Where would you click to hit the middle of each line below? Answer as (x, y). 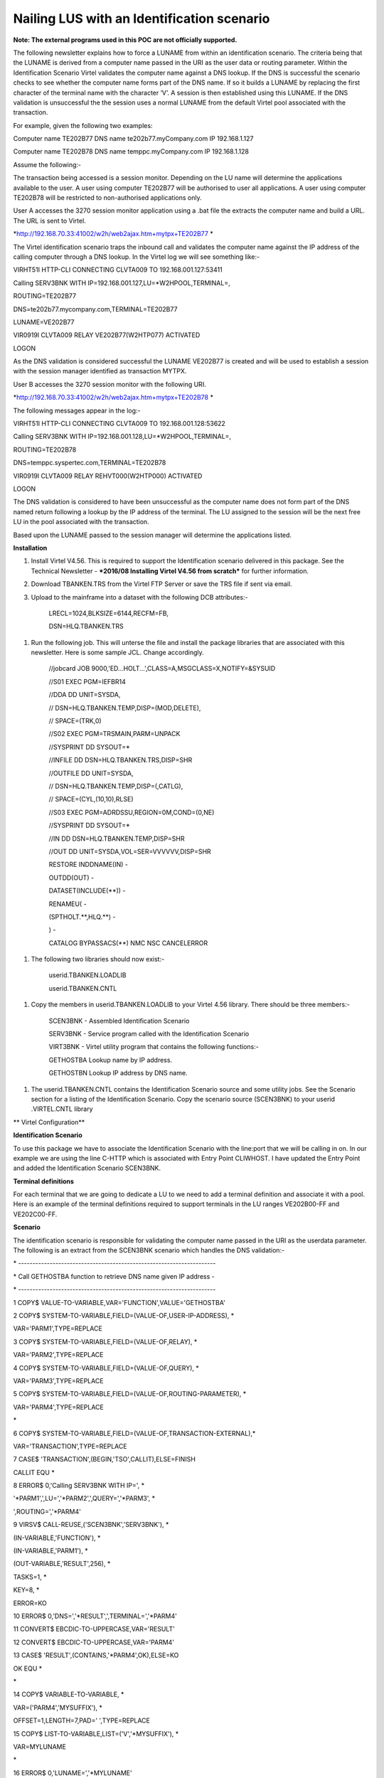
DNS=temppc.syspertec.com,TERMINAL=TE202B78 (90, 463)
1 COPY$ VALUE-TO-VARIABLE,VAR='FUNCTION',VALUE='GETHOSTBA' (119, 1302)
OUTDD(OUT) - (71, 878)
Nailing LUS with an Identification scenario (142, 18)
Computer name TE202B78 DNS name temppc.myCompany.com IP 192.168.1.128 (131, 151)
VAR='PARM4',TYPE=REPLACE (59, 1407)
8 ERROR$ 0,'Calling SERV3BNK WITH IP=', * (79, 1486)
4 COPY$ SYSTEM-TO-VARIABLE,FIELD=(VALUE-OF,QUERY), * (106, 1368)
